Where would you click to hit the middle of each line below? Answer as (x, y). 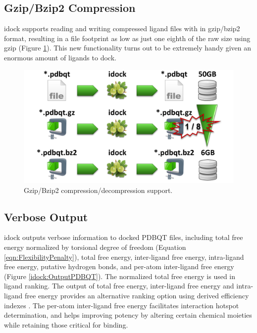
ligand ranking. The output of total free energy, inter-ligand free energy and (119, 286)
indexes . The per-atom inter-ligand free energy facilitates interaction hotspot (122, 305)
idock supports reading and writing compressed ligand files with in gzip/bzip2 (122, 28)
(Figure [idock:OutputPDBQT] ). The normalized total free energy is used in (120, 276)
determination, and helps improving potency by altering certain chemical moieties (128, 315)
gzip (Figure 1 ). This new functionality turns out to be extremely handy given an (128, 48)
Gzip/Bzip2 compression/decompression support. (98, 190)
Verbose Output (46, 216)
